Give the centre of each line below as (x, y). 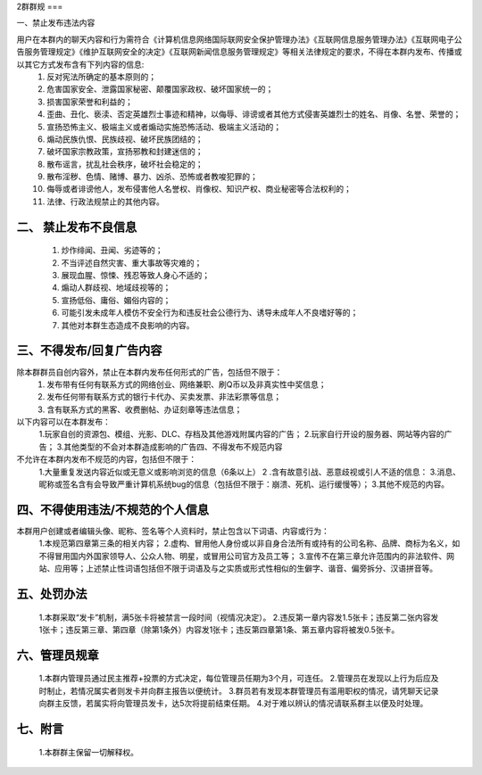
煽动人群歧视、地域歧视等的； (116, 288)
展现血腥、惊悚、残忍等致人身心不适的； (135, 276)
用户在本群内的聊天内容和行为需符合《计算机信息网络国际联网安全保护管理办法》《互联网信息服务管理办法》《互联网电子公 (239, 39)
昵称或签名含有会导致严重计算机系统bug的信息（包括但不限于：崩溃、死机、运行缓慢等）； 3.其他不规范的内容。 (244, 484)
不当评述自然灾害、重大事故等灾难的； (132, 262)
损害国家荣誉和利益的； (90, 102)
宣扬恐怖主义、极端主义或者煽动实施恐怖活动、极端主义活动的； (164, 127)
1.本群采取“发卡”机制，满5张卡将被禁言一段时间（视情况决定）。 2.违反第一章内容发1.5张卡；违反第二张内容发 (239, 617)
